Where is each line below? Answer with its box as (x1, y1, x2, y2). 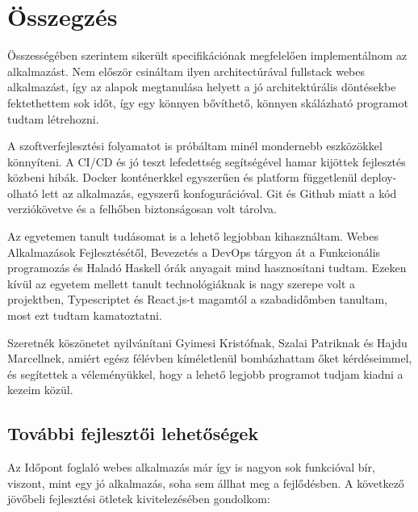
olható (7, 184, 39, 201)
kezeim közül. (7, 381, 73, 398)
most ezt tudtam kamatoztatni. (7, 307, 162, 324)
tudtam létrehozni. (7, 110, 99, 127)
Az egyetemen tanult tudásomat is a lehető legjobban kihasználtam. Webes (7, 228, 378, 245)
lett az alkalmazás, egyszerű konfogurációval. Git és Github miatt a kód (41, 184, 397, 201)
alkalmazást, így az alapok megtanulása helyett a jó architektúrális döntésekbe (7, 78, 396, 95)
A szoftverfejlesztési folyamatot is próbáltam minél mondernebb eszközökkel (7, 137, 382, 154)
